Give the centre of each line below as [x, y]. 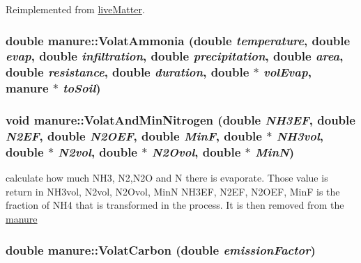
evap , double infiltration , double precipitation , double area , [175, 56]
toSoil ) [82, 88]
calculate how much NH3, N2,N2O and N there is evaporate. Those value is [167, 178]
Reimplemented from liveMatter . [75, 9]
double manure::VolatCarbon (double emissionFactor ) [161, 249]
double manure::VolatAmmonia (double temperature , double [178, 40]
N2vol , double [98, 151]
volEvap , [287, 72]
